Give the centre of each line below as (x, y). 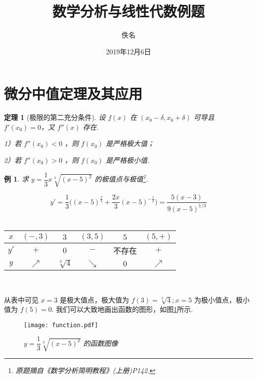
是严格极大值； (130, 143)
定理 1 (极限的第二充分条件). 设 (55, 117)
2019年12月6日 (128, 51)
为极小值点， (215, 299)
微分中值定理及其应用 (73, 94)
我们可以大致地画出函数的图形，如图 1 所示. (125, 309)
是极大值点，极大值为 (95, 299)
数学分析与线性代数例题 (128, 11)
